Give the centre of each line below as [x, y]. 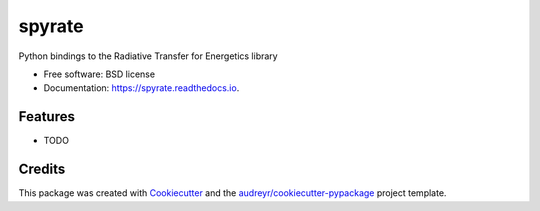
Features [46, 116]
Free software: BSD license [99, 74]
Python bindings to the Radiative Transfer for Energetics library [148, 56]
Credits [42, 169]
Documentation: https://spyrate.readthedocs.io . [141, 88]
